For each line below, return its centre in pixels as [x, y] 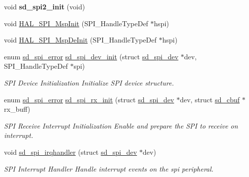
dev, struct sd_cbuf [210, 99]
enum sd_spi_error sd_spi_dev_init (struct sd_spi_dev [91, 56]
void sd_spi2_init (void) [45, 6]
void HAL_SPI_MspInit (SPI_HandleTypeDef [76, 23]
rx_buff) [17, 109]
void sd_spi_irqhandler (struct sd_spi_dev [71, 152]
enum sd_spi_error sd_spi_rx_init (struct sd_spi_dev [89, 99]
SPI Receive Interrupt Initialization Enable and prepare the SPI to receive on [121, 125]
